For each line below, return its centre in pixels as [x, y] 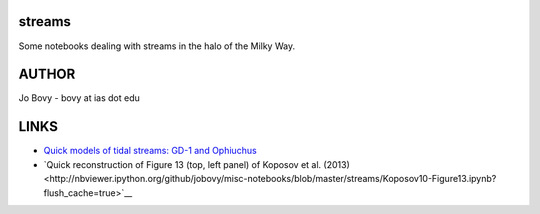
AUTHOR [47, 74]
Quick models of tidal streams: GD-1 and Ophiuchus [150, 151]
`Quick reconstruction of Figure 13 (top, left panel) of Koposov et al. [182, 164]
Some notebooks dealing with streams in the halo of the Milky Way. [156, 46]
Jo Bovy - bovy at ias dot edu [79, 98]
